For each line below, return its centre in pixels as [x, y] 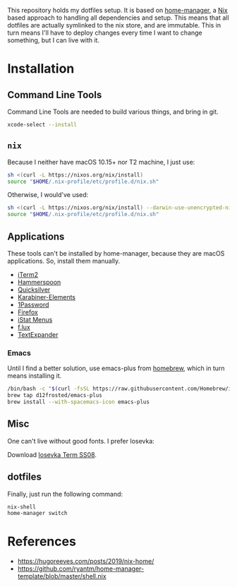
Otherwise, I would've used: [48, 195]
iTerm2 [28, 274]
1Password [33, 304]
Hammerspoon [39, 282]
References [42, 541]
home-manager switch [38, 514]
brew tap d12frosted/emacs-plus [55, 396]
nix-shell [22, 507]
